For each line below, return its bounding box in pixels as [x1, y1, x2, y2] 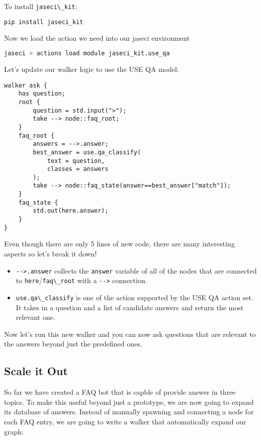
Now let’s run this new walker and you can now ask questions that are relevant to [4, 328, 256, 339]
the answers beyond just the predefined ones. [4, 338, 142, 349]
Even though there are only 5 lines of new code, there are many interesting [4, 238, 235, 249]
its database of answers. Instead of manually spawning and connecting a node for [4, 406, 254, 417]
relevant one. [16, 312, 55, 322]
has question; [18, 90, 65, 98]
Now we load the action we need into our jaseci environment [4, 32, 190, 43]
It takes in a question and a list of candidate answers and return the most [16, 302, 244, 312]
